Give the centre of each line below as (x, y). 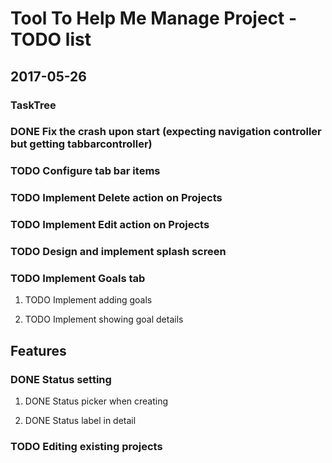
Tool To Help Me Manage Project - (154, 18)
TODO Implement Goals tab (78, 279)
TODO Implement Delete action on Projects (116, 198)
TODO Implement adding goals (88, 300)
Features (38, 350)
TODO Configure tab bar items (85, 171)
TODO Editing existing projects (86, 447)
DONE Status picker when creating (96, 401)
